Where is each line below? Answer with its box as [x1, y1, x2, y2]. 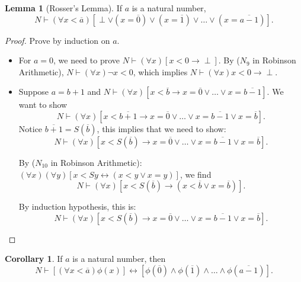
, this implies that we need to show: [97, 122, 226, 134]
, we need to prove [53, 54, 120, 66]
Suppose [18, 85, 49, 98]
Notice [18, 122, 43, 134]
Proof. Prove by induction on [5, 34, 110, 46]
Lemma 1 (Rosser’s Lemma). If [5, 2, 122, 14]
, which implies [133, 65, 188, 78]
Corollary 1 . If [5, 252, 63, 265]
